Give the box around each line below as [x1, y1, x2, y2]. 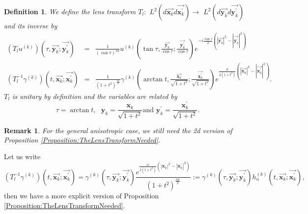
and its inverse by [4, 21, 57, 30]
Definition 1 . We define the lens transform [4, 6, 136, 16]
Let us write [4, 151, 41, 161]
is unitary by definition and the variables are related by [12, 91, 177, 101]
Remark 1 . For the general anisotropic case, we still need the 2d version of [4, 125, 232, 135]
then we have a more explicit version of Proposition [4, 190, 159, 201]
